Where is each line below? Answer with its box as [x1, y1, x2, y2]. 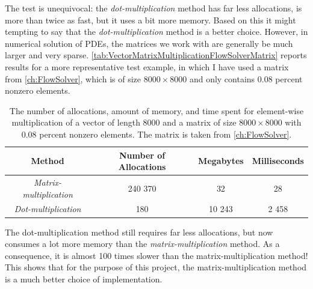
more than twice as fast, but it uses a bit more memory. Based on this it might [5, 13, 296, 26]
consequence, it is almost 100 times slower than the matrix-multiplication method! [5, 249, 308, 261]
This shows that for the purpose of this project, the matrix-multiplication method [5, 261, 307, 273]
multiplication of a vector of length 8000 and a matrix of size [11, 116, 237, 129]
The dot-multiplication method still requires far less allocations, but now [5, 225, 273, 238]
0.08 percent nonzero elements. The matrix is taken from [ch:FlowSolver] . [21, 127, 292, 140]
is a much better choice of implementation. [5, 272, 163, 285]
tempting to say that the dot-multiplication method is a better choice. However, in [5, 25, 308, 38]
